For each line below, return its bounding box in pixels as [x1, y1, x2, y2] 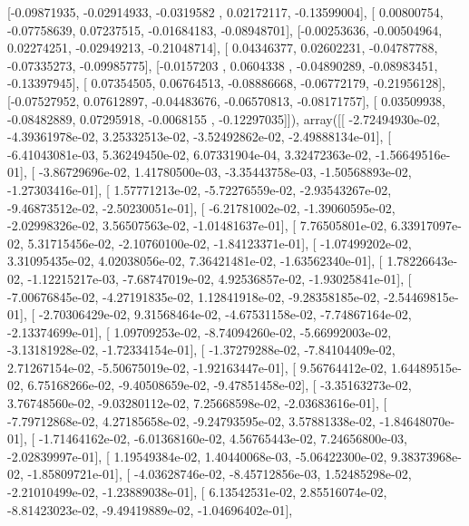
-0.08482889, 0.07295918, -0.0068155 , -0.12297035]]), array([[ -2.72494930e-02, [7, 109, 440, 128]
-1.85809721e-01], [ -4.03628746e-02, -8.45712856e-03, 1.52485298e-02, [27, 464, 412, 483]
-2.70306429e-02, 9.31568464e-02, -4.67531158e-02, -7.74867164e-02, [38, 305, 412, 324]
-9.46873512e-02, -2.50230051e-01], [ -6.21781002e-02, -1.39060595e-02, [7, 198, 396, 217]
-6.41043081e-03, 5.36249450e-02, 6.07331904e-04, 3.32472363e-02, [7, 144, 372, 163]
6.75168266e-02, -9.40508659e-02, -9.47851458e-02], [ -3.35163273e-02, [27, 375, 412, 394]
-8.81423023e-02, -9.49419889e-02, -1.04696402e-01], [7, 500, 293, 519]
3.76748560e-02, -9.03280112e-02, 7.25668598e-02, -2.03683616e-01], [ [7, 394, 387, 413]
